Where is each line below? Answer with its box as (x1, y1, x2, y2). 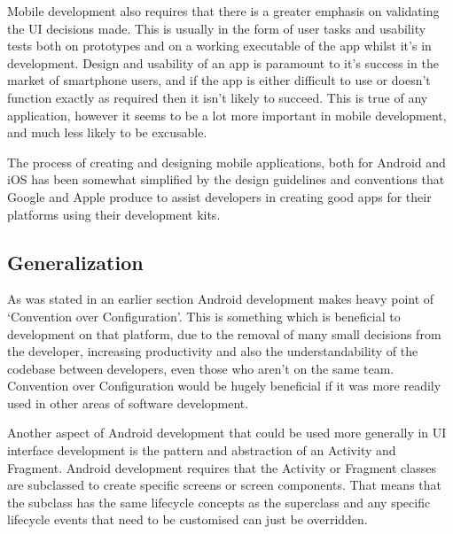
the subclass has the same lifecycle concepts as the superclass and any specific (7, 492, 431, 511)
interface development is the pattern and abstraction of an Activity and (7, 441, 396, 460)
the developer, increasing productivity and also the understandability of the (7, 342, 418, 360)
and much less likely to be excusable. (7, 123, 207, 142)
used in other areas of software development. (7, 393, 249, 412)
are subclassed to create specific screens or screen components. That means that (7, 476, 442, 494)
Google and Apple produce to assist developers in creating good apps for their (7, 187, 432, 205)
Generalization (7, 248, 144, 275)
